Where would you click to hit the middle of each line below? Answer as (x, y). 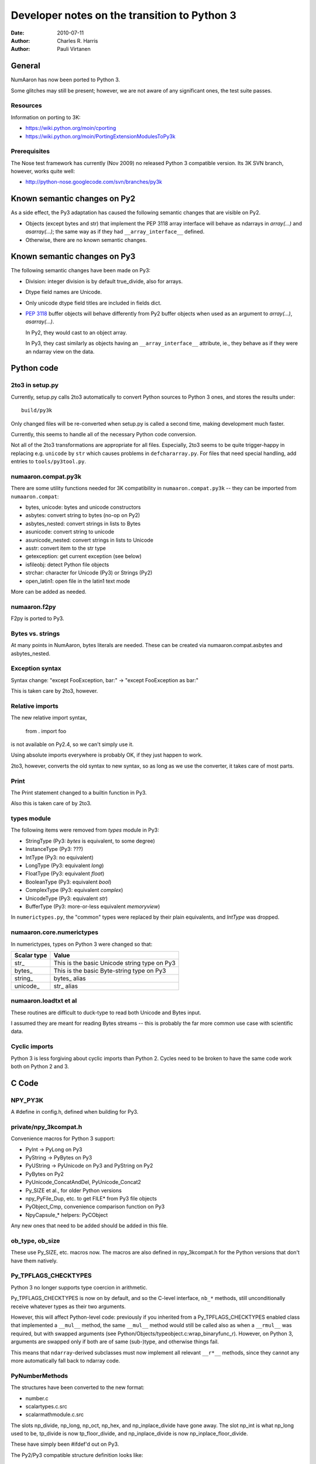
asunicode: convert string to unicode (70, 532)
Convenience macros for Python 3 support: (63, 1138)
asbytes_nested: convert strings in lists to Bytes (83, 524)
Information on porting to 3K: (46, 117)
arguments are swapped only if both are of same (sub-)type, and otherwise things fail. (115, 1342)
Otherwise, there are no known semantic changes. (86, 240)
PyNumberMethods (39, 1376)
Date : (18, 33)
